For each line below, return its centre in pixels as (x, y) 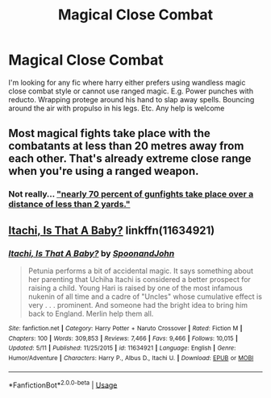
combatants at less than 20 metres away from (126, 146)
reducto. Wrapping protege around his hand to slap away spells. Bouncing (131, 99)
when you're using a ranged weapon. (104, 171)
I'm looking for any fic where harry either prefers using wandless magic (127, 82)
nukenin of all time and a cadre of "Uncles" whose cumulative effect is (145, 296)
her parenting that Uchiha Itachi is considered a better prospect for (140, 279)
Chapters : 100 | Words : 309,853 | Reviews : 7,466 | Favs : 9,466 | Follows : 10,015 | (123, 338)
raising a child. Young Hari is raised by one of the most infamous (135, 288)
